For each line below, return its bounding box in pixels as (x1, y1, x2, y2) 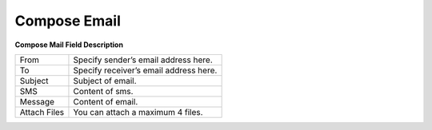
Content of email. (73, 96, 138, 107)
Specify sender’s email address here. (73, 54, 213, 65)
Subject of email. (73, 75, 137, 86)
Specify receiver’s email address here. (73, 65, 218, 76)
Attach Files (19, 106, 65, 117)
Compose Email (14, 12, 122, 30)
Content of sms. (73, 85, 134, 97)
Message (19, 96, 55, 107)
